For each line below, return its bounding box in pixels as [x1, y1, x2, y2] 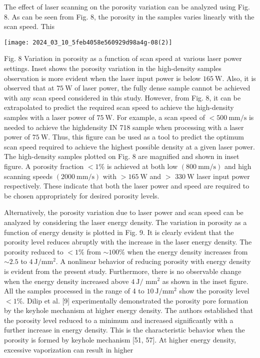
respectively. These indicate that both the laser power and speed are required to [4, 180, 249, 191]
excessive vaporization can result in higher [4, 344, 133, 354]
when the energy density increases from [127, 246, 248, 256]
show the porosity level [179, 285, 249, 296]
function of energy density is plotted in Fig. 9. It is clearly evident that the [4, 226, 234, 237]
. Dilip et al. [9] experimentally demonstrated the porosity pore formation [22, 295, 248, 305]
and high [224, 160, 251, 171]
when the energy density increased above [4, 275, 129, 286]
